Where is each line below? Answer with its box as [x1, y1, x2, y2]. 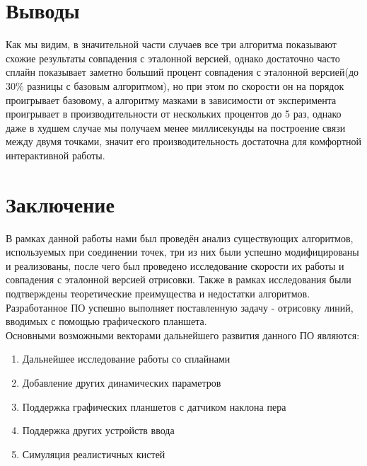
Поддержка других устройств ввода [22, 423, 175, 438]
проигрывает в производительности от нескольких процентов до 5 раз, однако [6, 106, 342, 121]
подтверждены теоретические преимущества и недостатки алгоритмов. [6, 285, 310, 300]
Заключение [6, 189, 115, 218]
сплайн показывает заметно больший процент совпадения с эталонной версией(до [6, 64, 359, 79]
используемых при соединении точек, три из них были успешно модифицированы [6, 244, 359, 259]
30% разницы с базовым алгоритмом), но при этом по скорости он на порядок [6, 78, 344, 93]
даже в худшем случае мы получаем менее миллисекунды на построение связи [6, 120, 346, 135]
